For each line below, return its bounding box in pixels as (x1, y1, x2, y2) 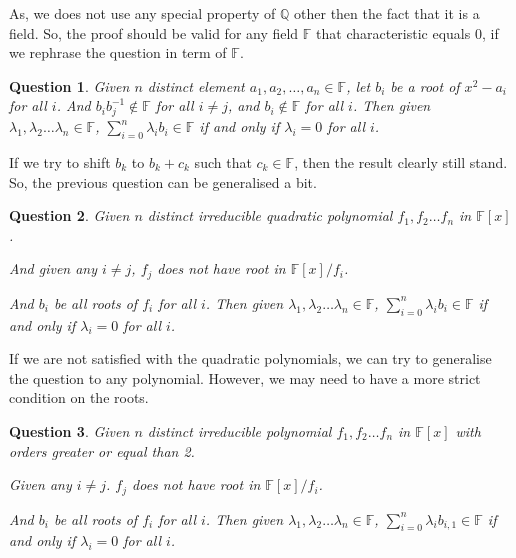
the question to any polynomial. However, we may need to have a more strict (9, 367, 481, 388)
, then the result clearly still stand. (294, 151, 508, 172)
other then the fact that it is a (294, 3, 480, 23)
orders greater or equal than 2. (9, 440, 195, 461)
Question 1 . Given (9, 75, 130, 96)
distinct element (147, 75, 245, 96)
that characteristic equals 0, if (316, 22, 499, 43)
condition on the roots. (9, 387, 149, 408)
